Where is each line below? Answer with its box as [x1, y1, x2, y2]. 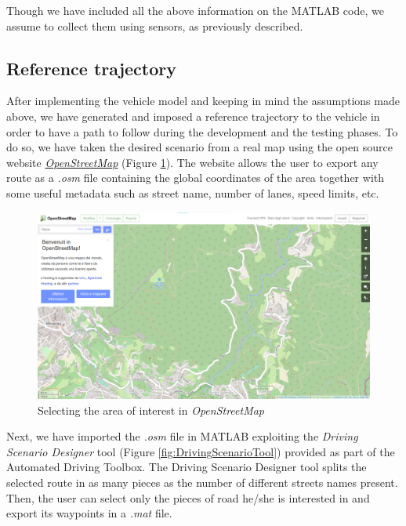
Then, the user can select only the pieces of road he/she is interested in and [6, 489, 370, 506]
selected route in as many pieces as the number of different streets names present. [6, 474, 398, 491]
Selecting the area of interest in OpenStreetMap [38, 401, 265, 418]
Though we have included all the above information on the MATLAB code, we [6, 2, 384, 18]
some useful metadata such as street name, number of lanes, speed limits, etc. [6, 184, 379, 201]
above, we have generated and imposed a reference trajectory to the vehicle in [6, 107, 380, 124]
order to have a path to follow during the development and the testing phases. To [6, 123, 398, 140]
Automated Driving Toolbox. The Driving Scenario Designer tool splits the [6, 459, 367, 475]
